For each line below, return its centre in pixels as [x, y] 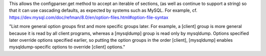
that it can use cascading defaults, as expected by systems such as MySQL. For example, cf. [103, 10]
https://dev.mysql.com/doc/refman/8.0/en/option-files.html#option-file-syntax [89, 17]
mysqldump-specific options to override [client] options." [67, 47]
